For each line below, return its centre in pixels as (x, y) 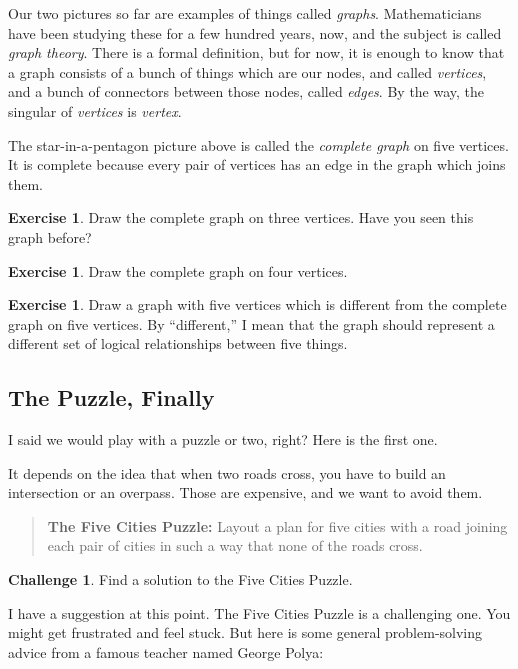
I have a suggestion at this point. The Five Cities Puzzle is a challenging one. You (259, 612)
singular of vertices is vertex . (95, 110)
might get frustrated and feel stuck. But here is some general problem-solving (245, 632)
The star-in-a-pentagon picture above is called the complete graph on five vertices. (258, 144)
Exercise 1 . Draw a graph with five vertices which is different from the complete (257, 304)
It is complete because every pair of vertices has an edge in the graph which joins (257, 164)
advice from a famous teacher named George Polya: (166, 651)
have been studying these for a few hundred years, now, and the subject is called (255, 32)
